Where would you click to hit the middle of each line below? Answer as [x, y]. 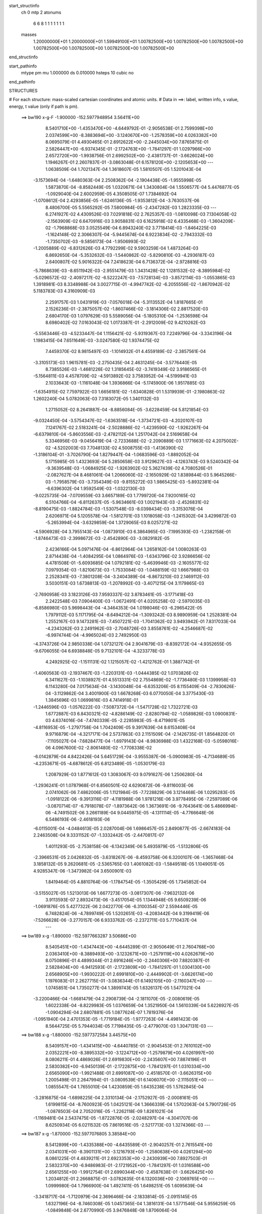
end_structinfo [24, 57]
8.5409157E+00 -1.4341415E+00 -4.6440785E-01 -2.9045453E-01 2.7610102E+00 [128, 1046]
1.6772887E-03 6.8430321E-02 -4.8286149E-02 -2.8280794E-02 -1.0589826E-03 [128, 713]
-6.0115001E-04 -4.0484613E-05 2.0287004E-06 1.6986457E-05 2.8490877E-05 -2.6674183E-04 [132, 828]
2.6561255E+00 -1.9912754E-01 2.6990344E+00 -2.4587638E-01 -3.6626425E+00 [129, 1172]
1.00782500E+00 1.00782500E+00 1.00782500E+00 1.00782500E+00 [104, 48]
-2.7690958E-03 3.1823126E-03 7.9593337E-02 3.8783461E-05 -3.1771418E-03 [113, 594]
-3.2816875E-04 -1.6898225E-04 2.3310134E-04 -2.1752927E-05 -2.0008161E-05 [116, 1098]
